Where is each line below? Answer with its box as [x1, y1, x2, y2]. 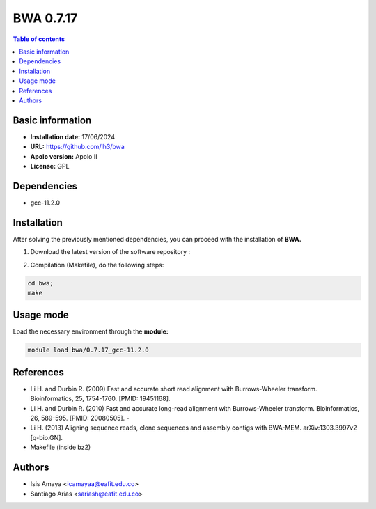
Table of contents [13, 35, 65, 43]
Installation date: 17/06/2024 [30, 132, 115, 141]
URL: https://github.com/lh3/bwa [30, 143, 125, 151]
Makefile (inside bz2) [30, 443, 91, 452]
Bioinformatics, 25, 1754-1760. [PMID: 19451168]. [30, 394, 171, 403]
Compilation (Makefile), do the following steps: [30, 260, 164, 269]
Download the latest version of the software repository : [30, 248, 191, 256]
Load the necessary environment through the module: [13, 327, 169, 336]
